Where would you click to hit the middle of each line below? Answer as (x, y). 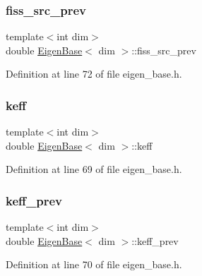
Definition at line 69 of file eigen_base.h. (94, 169)
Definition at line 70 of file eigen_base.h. (94, 264)
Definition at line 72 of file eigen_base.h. (94, 74)
